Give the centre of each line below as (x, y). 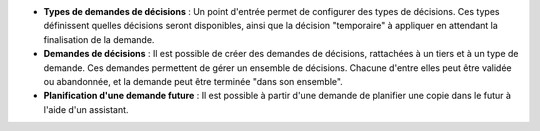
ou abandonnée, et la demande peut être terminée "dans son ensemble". (193, 81)
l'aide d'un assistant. (86, 109)
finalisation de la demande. (99, 39)
